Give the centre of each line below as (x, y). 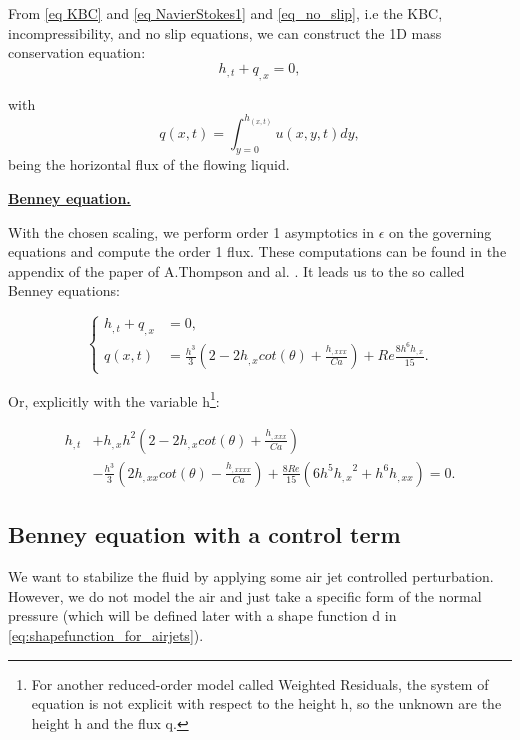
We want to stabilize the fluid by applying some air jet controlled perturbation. (251, 576)
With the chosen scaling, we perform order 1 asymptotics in (191, 231)
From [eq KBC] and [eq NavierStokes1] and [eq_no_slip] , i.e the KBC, (225, 13)
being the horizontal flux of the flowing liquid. (149, 164)
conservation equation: (77, 52)
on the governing (440, 231)
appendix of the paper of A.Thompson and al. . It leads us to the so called (236, 270)
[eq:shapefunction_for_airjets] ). (106, 634)
